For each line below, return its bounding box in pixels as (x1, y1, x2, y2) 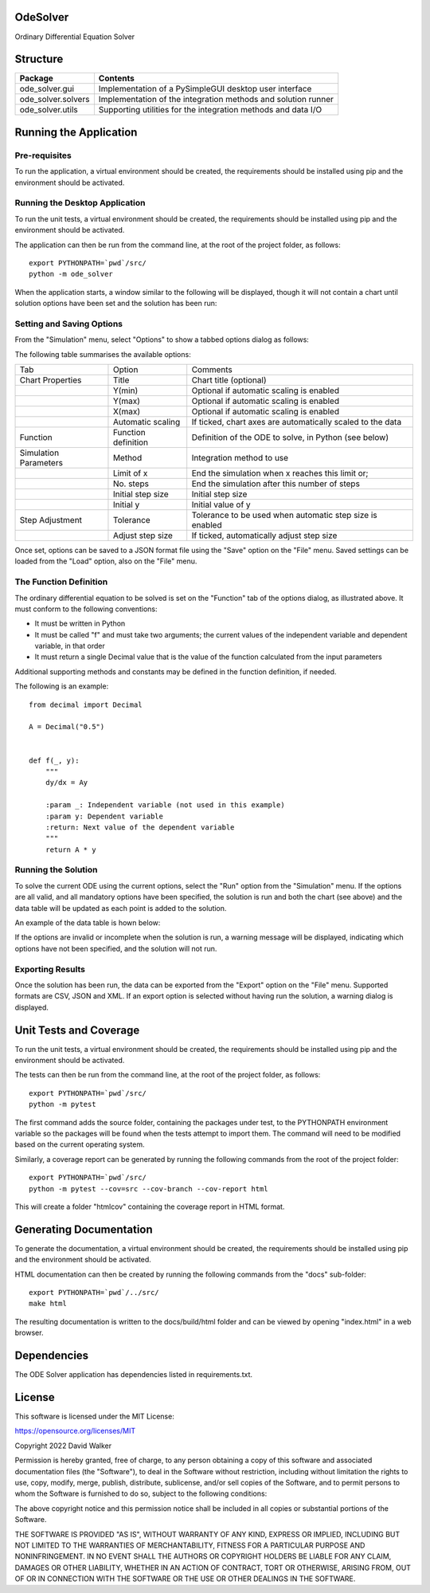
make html (29, 1299, 67, 1309)
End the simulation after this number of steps (191, 478, 360, 489)
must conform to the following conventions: (14, 604, 158, 614)
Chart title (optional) (191, 375, 267, 386)
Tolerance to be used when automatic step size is (191, 509, 377, 520)
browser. (14, 1328, 44, 1338)
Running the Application (14, 125, 138, 139)
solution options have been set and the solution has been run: (14, 299, 217, 308)
